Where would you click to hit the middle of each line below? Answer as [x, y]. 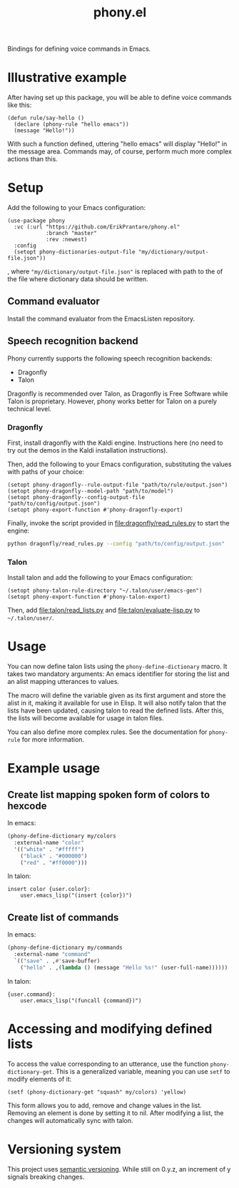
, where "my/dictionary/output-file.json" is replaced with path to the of [115, 271]
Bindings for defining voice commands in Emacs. [79, 49]
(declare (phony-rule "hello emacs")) [72, 125]
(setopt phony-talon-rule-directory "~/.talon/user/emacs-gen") [105, 591]
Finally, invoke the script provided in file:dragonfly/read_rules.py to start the [118, 523]
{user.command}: [31, 994]
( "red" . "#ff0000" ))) [54, 862]
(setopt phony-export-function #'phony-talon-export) [89, 597]
